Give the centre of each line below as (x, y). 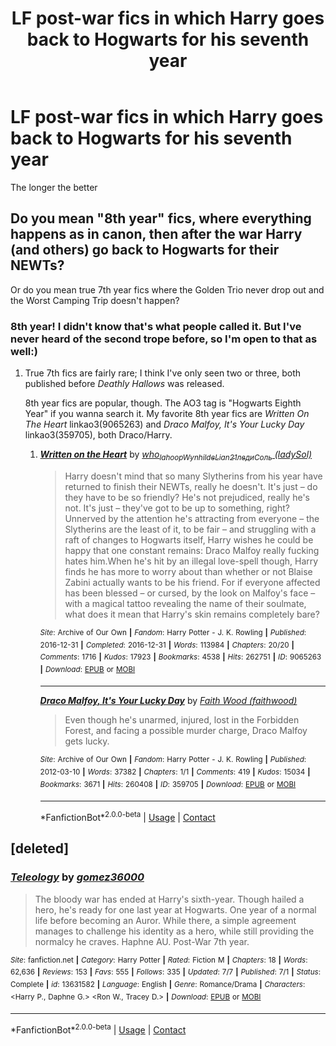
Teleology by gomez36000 (77, 877)
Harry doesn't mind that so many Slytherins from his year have (193, 476)
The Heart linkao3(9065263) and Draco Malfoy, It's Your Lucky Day (164, 424)
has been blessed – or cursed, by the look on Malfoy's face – (190, 593)
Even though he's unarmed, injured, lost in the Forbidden (182, 720)
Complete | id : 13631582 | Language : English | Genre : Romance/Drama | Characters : (158, 985)
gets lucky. (87, 741)
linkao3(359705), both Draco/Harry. (98, 435)
